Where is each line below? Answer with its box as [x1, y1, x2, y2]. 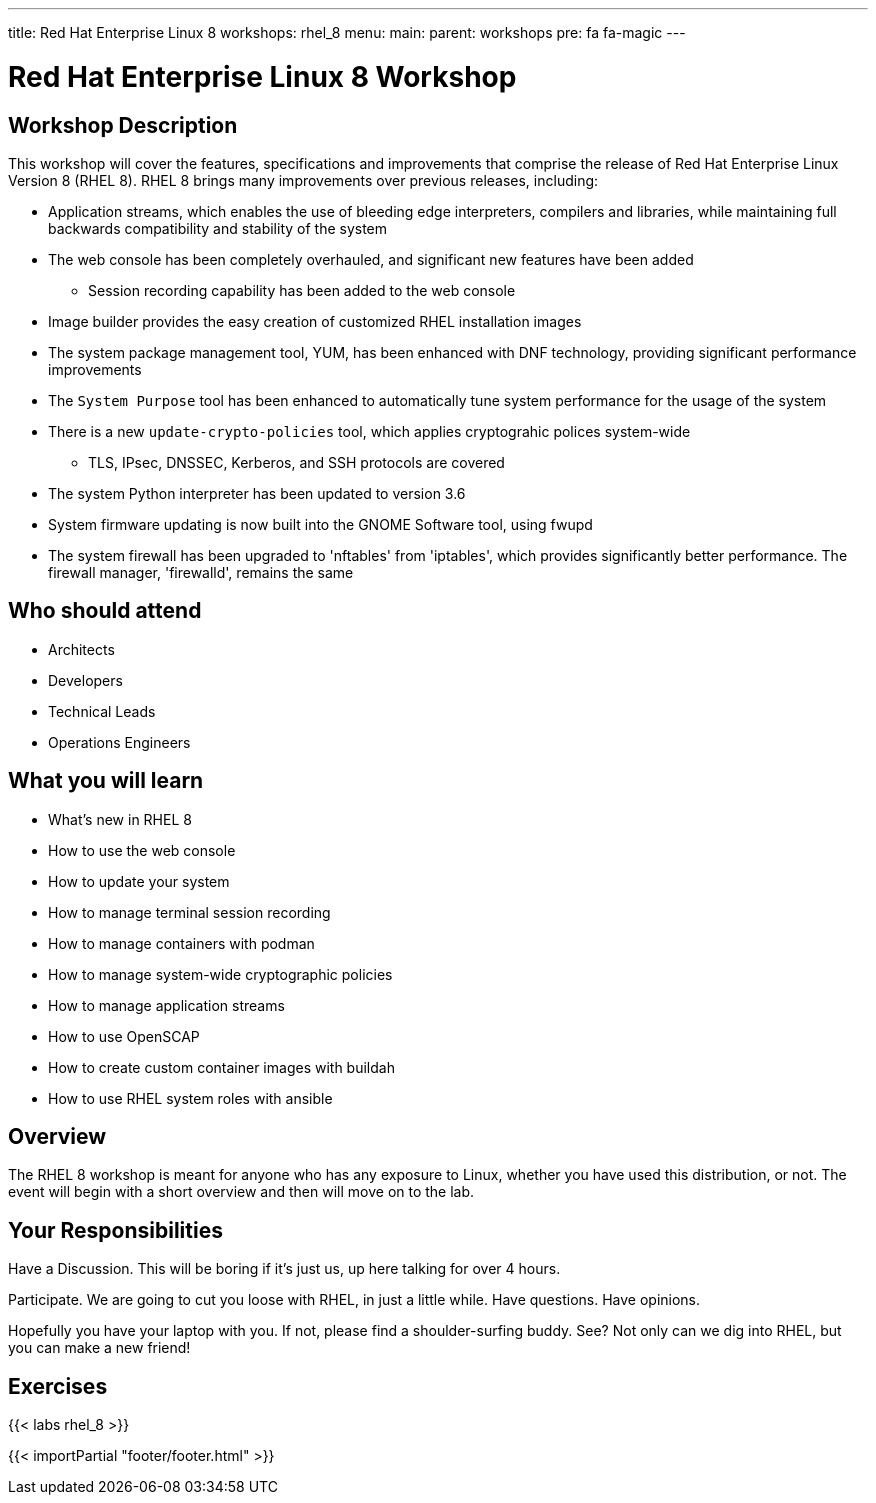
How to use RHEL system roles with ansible [48, 1089, 333, 1107]
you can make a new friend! [8, 1339, 191, 1357]
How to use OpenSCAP [48, 1027, 200, 1045]
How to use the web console [48, 841, 236, 859]
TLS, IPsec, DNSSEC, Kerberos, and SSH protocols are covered [88, 453, 505, 471]
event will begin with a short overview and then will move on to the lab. [8, 1183, 475, 1201]
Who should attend [8, 598, 202, 624]
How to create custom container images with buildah [48, 1058, 395, 1076]
